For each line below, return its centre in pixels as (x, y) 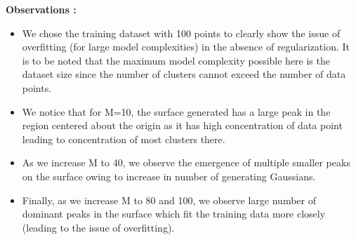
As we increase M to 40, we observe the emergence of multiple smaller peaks (186, 162)
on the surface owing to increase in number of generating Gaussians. (169, 176)
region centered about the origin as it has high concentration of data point (182, 125)
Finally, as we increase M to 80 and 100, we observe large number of (169, 200)
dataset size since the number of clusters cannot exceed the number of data (184, 74)
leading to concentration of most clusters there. (124, 139)
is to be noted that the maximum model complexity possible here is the (176, 60)
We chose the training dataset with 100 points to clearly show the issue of (181, 33)
